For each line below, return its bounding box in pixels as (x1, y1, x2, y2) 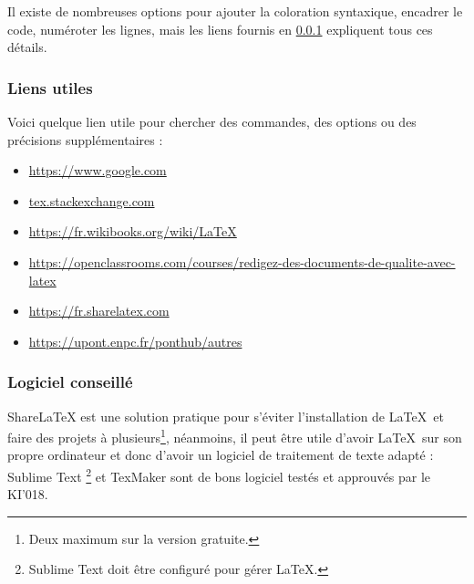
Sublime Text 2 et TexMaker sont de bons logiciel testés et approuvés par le (7, 464, 431, 485)
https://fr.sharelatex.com (28, 301, 170, 320)
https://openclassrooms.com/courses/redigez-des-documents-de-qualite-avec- (28, 252, 456, 271)
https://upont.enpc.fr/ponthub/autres (28, 331, 242, 350)
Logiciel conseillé (7, 370, 133, 393)
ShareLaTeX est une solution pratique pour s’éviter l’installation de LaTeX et (7, 406, 444, 425)
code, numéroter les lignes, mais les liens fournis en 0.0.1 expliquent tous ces (7, 19, 433, 38)
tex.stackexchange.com (28, 191, 155, 210)
